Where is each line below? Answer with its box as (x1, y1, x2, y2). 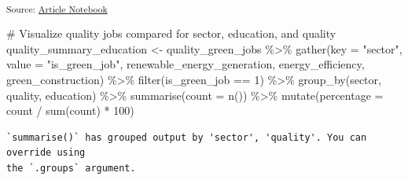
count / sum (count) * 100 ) (6, 102, 134, 119)
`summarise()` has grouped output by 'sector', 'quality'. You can (6, 131, 367, 143)
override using (6, 147, 86, 159)
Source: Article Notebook (6, 2, 108, 15)
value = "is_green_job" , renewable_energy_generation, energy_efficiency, (6, 56, 365, 72)
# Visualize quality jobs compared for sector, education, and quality (6, 25, 336, 42)
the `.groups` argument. (6, 162, 136, 174)
